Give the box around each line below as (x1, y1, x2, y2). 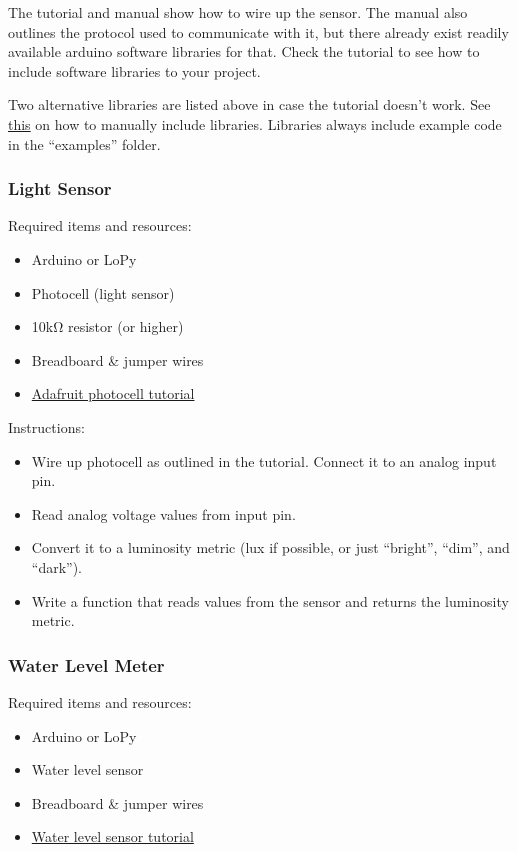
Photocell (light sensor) (31, 282, 175, 303)
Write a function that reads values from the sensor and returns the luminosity (31, 590, 509, 611)
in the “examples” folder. (8, 133, 161, 154)
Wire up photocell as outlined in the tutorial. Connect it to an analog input (31, 450, 497, 471)
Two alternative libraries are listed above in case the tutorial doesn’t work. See (8, 94, 491, 115)
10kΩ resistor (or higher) (31, 316, 184, 337)
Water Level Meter (8, 652, 165, 677)
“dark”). (31, 556, 83, 577)
